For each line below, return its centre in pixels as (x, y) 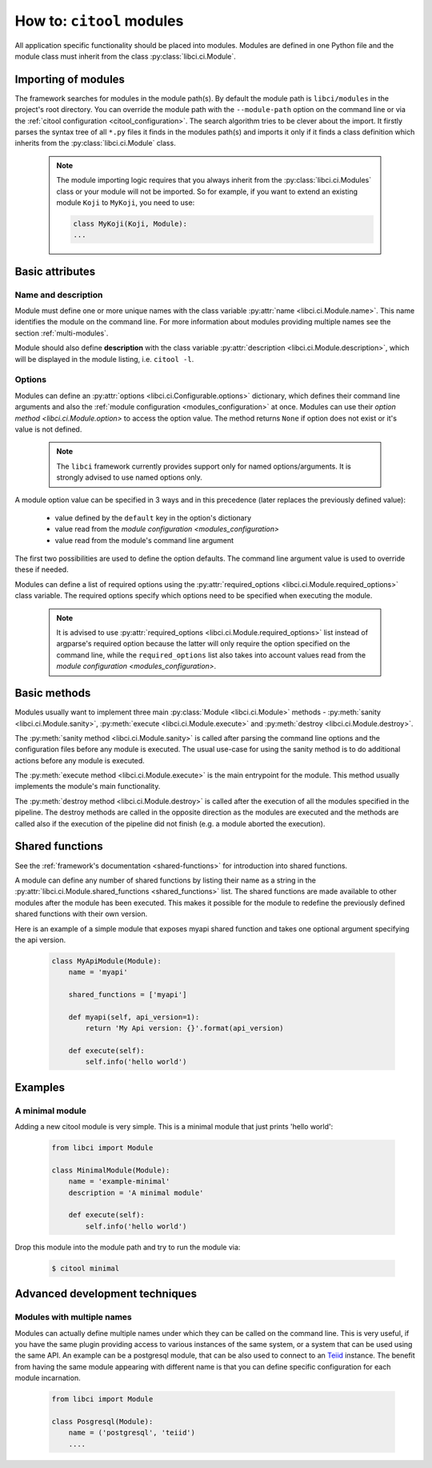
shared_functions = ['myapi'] (128, 995)
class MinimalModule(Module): (111, 1170)
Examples (40, 1087)
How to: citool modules (99, 21)
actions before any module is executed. (80, 760)
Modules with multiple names (73, 1317)
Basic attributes (55, 271)
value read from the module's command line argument (144, 540)
